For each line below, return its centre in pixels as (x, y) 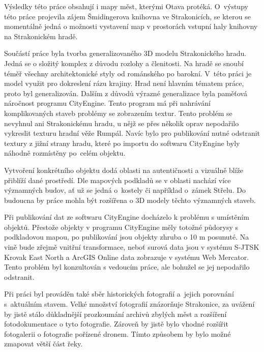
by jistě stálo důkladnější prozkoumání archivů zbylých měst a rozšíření (115, 314)
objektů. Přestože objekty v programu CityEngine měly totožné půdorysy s (121, 227)
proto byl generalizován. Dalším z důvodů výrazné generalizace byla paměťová (126, 93)
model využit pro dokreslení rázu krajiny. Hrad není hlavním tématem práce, (124, 83)
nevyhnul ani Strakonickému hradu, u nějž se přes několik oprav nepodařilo (122, 123)
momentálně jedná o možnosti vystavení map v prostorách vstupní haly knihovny (131, 26)
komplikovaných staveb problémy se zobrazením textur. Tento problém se (118, 113)
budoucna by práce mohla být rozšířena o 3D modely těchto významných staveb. (130, 200)
